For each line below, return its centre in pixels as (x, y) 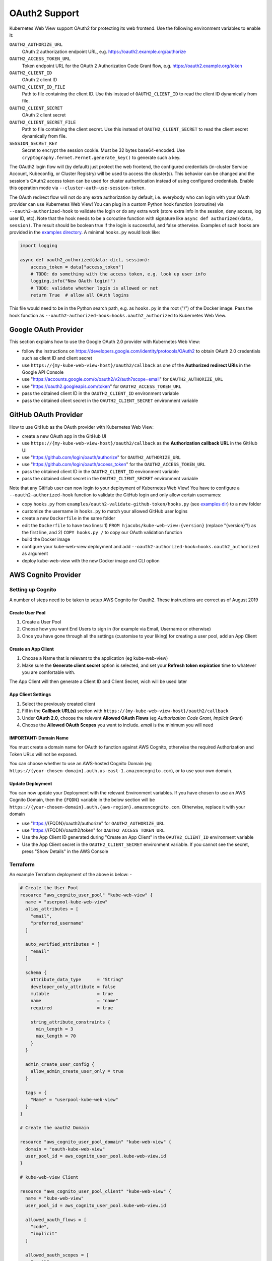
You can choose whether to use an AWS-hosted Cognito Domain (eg (81, 764)
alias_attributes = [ (52, 909)
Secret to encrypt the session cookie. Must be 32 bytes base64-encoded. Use (104, 150)
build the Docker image (46, 539)
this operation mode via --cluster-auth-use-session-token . (78, 188)
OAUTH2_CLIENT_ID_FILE (37, 87)
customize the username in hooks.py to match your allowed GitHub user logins (105, 511)
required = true (72, 1008)
